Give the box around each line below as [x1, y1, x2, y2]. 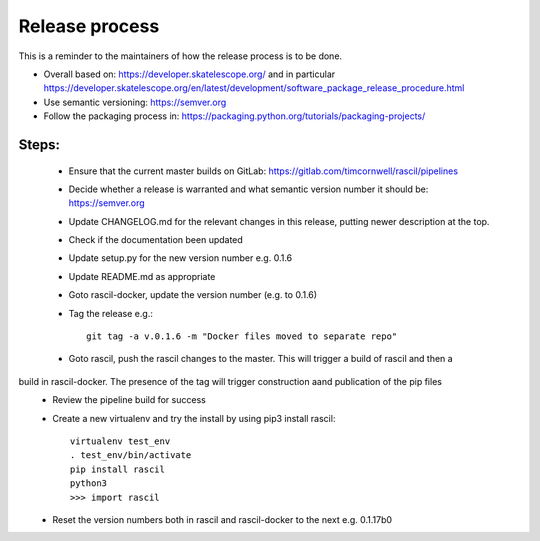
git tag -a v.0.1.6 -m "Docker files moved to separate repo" [86, 331, 398, 342]
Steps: [18, 136, 60, 153]
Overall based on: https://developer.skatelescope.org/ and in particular [43, 68, 336, 80]
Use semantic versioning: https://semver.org [43, 96, 227, 108]
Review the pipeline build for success [52, 394, 207, 406]
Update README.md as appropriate [68, 270, 216, 282]
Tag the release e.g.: [68, 307, 154, 319]
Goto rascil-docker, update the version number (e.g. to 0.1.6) [68, 289, 318, 301]
